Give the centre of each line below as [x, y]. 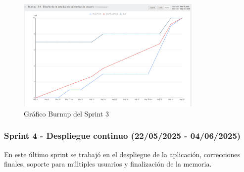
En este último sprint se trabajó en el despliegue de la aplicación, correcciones [122, 154]
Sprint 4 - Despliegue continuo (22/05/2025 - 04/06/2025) [122, 136]
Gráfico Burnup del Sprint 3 [66, 113]
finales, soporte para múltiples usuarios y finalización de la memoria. [108, 164]
